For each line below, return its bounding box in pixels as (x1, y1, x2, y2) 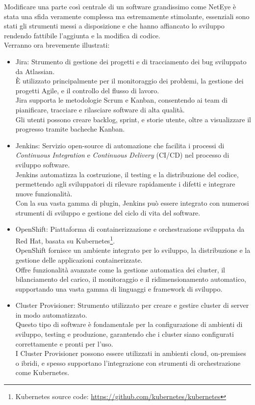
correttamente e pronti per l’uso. (15, 338, 113, 349)
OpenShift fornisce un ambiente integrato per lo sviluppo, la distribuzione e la (15, 245, 251, 255)
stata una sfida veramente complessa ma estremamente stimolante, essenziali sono (4, 11, 250, 21)
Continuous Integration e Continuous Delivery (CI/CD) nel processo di (15, 150, 229, 160)
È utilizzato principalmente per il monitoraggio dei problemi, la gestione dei (15, 76, 244, 86)
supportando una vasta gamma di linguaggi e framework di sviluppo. (15, 283, 223, 294)
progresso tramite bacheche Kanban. (15, 124, 125, 134)
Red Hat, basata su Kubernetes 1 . (15, 234, 115, 245)
